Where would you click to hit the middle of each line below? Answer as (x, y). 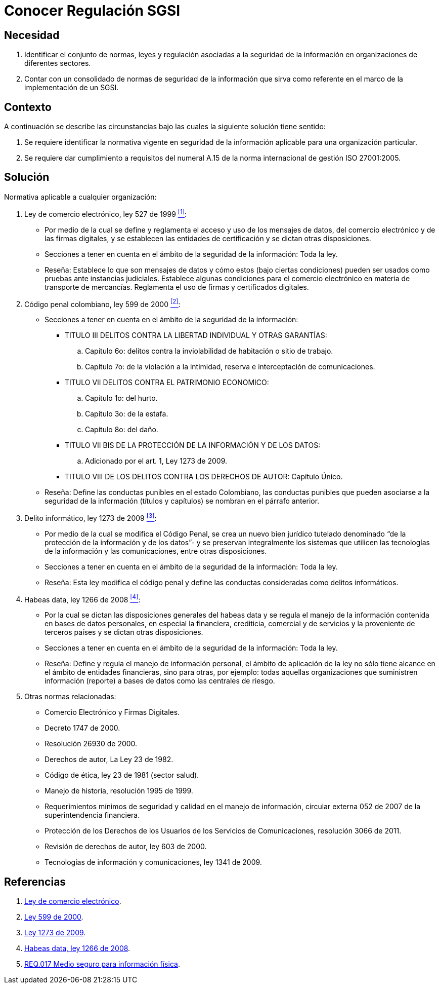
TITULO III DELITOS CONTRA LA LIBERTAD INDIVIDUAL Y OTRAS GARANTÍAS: (196, 335)
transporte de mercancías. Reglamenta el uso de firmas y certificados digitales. (177, 287)
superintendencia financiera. (92, 815)
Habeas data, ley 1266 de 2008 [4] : (82, 599)
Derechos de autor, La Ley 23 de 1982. (109, 759)
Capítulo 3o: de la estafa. (127, 414)
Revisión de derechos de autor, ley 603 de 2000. (126, 847)
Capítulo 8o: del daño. (122, 430)
